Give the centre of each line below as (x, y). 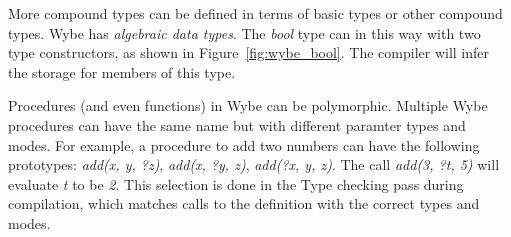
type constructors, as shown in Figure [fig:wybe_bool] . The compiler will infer (249, 52)
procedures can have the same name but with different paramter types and (237, 124)
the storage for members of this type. (122, 71)
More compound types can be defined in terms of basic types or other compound (255, 13)
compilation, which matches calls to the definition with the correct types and (244, 203)
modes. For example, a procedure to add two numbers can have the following (244, 144)
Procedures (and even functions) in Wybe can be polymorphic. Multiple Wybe (248, 105)
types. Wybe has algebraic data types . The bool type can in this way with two (244, 32)
